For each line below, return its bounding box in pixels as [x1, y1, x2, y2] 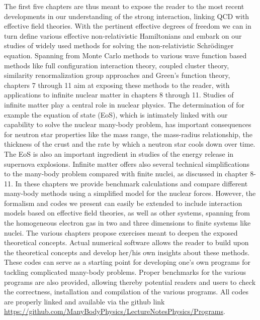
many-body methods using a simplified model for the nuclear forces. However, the [4, 188, 256, 198]
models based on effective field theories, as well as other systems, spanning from [4, 207, 250, 218]
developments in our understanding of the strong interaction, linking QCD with [4, 11, 249, 21]
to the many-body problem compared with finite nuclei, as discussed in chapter [4, 168, 248, 179]
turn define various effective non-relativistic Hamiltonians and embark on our [4, 30, 242, 41]
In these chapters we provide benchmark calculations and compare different [15, 178, 248, 188]
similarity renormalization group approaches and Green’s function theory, [4, 70, 230, 80]
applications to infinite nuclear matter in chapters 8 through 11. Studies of [4, 89, 234, 100]
